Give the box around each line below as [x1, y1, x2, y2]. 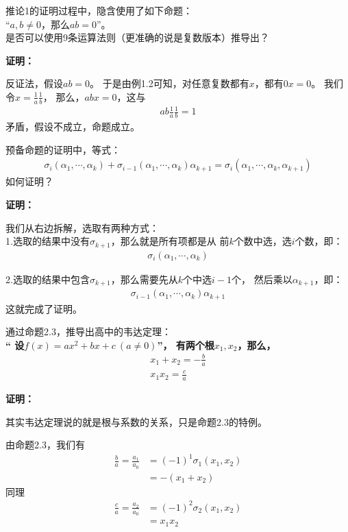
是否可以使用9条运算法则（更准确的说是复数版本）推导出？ [5, 30, 269, 45]
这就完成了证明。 [5, 301, 82, 315]
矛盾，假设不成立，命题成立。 [5, 119, 140, 134]
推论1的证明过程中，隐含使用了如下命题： [5, 3, 192, 17]
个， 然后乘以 [232, 271, 293, 286]
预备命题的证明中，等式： [5, 142, 121, 156]
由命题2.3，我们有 [5, 437, 85, 452]
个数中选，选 [234, 234, 292, 248]
